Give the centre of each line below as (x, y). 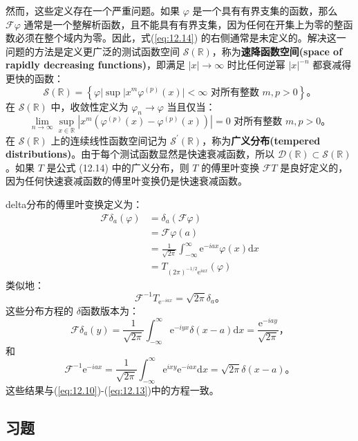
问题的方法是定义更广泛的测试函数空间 (93, 51)
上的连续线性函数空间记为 (109, 140)
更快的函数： (35, 78)
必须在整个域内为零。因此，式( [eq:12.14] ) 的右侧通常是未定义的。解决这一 (180, 38)
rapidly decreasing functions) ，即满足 (95, 65)
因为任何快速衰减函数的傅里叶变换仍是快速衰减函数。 (126, 181)
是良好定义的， (314, 167)
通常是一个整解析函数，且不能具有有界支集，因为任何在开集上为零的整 (183, 24)
